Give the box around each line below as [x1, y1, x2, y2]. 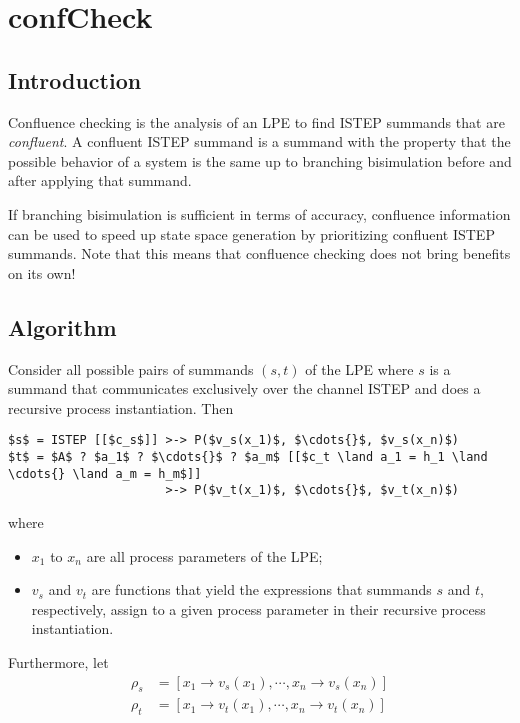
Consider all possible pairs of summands [8, 358, 254, 379]
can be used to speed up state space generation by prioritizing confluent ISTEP [8, 223, 495, 244]
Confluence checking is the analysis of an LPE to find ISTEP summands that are [8, 111, 505, 132]
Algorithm [8, 311, 117, 342]
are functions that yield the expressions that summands [91, 579, 432, 600]
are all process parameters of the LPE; [86, 545, 323, 566]
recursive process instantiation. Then [8, 397, 234, 418]
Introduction [8, 64, 142, 95]
